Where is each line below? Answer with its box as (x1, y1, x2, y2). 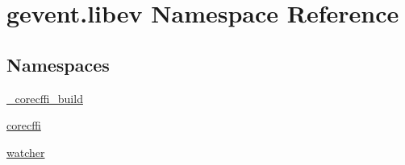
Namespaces (6, 52, 110, 76)
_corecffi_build (6, 89, 83, 106)
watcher (6, 143, 45, 160)
